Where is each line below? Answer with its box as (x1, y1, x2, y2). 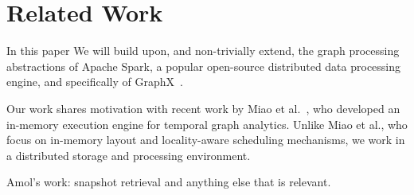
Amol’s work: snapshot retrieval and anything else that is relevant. (6, 174, 331, 190)
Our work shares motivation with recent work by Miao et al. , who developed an (6, 99, 400, 116)
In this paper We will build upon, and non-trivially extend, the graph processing (6, 42, 400, 59)
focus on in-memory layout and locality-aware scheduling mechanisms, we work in (6, 131, 405, 148)
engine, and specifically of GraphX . (6, 73, 183, 90)
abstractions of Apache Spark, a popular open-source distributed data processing (6, 57, 401, 74)
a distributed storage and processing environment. (6, 146, 251, 163)
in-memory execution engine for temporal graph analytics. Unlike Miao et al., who (6, 115, 408, 132)
